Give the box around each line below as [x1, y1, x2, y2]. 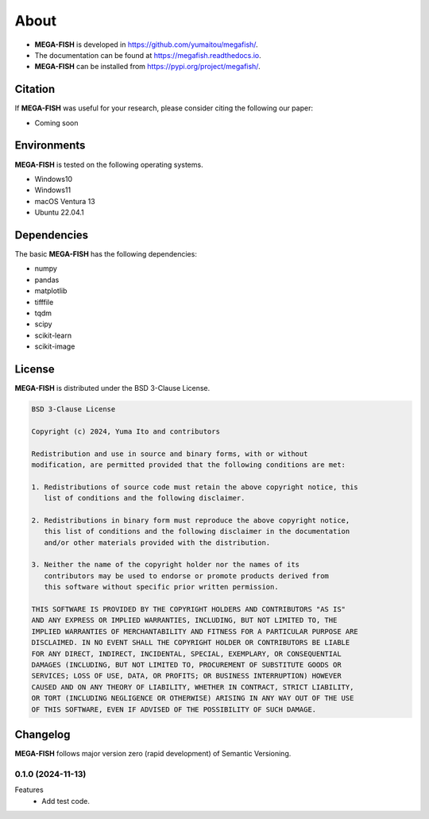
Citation [14, 83, 56, 96]
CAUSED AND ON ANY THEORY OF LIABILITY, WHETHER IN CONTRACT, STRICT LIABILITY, [31, 682, 354, 691]
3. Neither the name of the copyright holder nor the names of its [31, 560, 300, 570]
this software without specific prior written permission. [44, 582, 279, 592]
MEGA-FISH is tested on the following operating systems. [14, 160, 203, 169]
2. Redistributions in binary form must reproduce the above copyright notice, [31, 516, 350, 524]
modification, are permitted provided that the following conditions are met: [31, 460, 346, 469]
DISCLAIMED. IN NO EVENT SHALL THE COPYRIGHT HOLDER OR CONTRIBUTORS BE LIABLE [31, 638, 350, 647]
